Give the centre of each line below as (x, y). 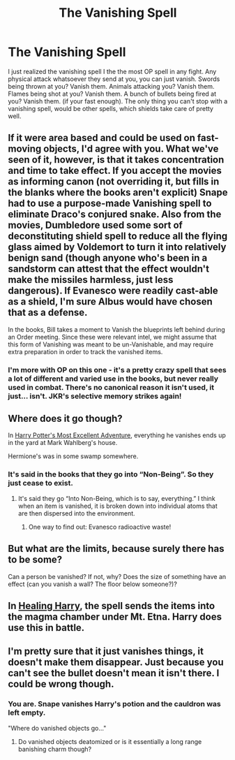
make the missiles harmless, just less (91, 280)
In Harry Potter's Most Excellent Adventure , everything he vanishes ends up (117, 435)
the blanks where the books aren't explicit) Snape (118, 192)
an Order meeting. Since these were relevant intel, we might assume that (112, 337)
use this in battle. (46, 628)
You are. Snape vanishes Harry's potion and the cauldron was (115, 704)
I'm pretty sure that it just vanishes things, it (106, 651)
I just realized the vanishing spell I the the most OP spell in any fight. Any (112, 71)
